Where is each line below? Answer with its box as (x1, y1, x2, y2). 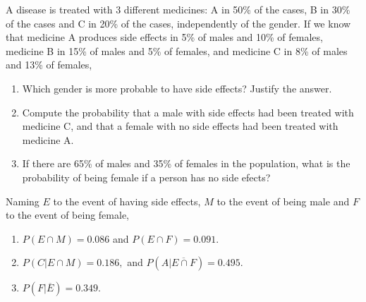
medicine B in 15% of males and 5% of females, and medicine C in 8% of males (6, 43, 348, 58)
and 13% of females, (6, 57, 92, 72)
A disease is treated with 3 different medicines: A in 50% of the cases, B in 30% (6, 2, 350, 16)
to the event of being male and (216, 193, 350, 208)
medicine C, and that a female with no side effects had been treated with (22, 119, 338, 133)
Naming (6, 193, 39, 208)
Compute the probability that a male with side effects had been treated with (22, 104, 354, 119)
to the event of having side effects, (53, 193, 201, 208)
